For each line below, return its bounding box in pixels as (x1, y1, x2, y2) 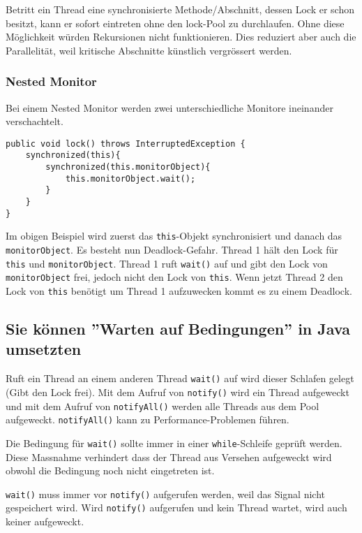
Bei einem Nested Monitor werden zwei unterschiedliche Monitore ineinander (6, 100, 333, 115)
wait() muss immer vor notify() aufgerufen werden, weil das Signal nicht (6, 486, 326, 501)
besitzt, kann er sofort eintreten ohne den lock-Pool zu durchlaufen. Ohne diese (6, 15, 345, 30)
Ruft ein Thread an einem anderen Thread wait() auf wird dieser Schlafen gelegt (6, 371, 354, 386)
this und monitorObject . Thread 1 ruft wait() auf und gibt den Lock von (6, 256, 328, 270)
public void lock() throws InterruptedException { (6, 138, 246, 149)
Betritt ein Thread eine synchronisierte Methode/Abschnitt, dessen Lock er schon (6, 2, 354, 16)
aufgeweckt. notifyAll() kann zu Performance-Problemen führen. (6, 412, 289, 427)
